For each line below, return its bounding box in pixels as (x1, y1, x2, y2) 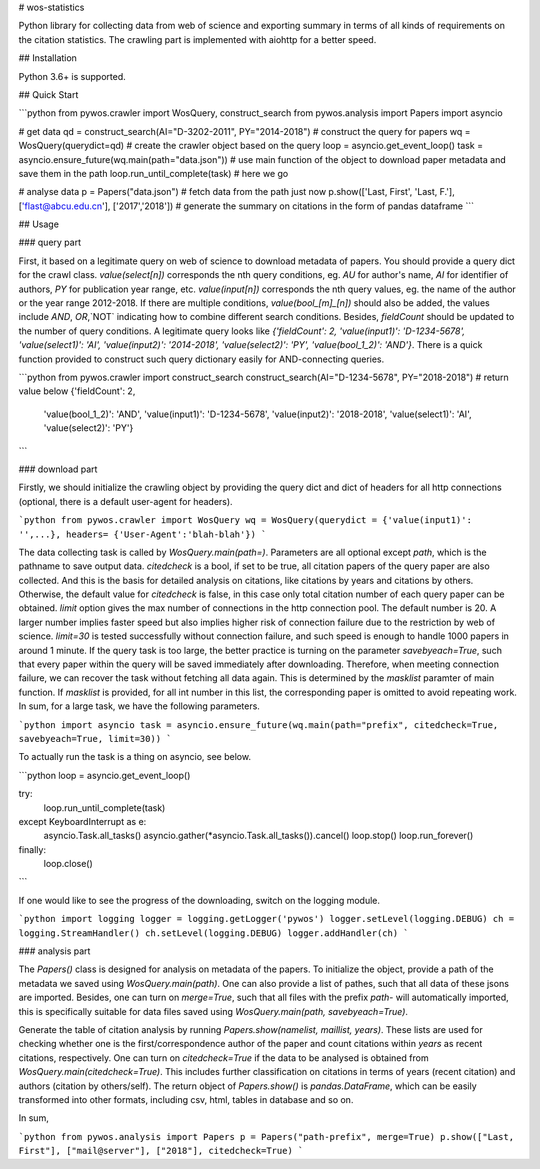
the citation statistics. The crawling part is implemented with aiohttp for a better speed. (18, 33, 377, 45)
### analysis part (18, 945, 91, 957)
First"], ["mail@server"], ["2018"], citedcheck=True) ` (18, 1145, 304, 1157)
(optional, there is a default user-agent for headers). (18, 495, 234, 507)
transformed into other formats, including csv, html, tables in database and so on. (18, 1093, 354, 1105)
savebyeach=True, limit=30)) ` (18, 733, 172, 744)
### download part (18, 463, 98, 475)
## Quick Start (18, 88, 79, 100)
